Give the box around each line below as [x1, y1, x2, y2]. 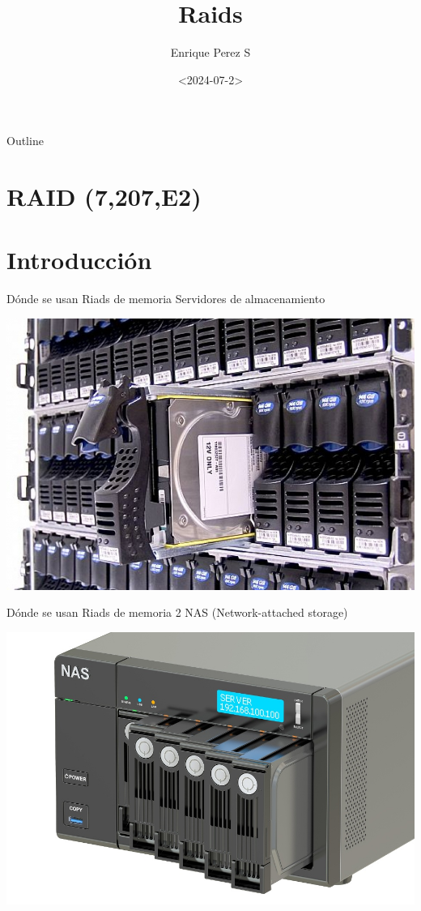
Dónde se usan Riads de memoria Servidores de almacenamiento [6, 290, 325, 307]
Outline [6, 132, 44, 149]
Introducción [6, 243, 152, 276]
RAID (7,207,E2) [6, 180, 202, 213]
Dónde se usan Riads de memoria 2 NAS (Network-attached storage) [6, 604, 348, 621]
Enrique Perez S [170, 44, 251, 61]
